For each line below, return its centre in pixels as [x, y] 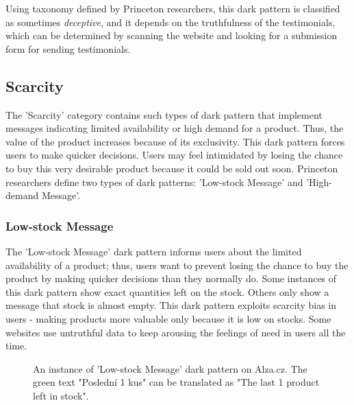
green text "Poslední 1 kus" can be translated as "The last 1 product [176, 382]
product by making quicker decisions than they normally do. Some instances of [171, 278]
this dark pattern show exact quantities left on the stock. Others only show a [167, 291]
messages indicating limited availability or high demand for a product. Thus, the [175, 128]
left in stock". [61, 395]
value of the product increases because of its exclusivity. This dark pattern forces [175, 141]
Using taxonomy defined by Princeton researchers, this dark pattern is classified [173, 8]
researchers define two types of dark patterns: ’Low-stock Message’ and [154, 182]
